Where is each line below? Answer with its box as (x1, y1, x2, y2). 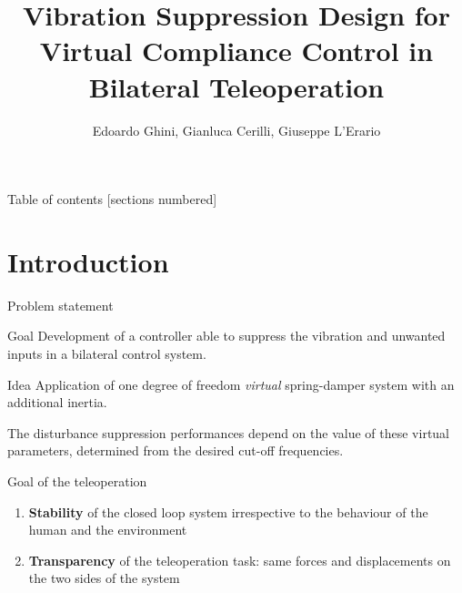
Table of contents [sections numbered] (7, 189, 217, 209)
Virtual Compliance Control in (39, 32, 434, 69)
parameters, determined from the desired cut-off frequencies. (7, 441, 344, 460)
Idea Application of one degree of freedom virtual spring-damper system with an (7, 374, 455, 394)
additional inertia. (7, 393, 107, 412)
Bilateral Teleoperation (88, 67, 385, 105)
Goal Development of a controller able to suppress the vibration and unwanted (7, 326, 446, 345)
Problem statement (7, 295, 114, 314)
